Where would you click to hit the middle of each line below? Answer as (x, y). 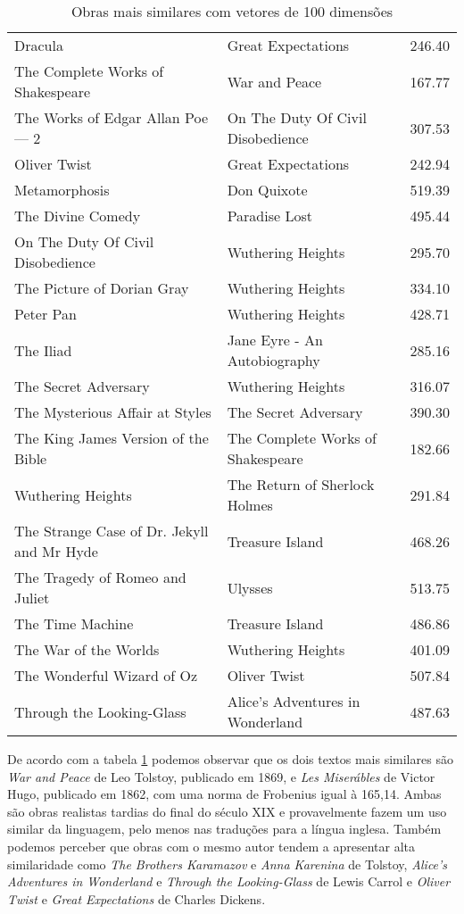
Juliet (32, 598)
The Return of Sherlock (301, 484)
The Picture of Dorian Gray (102, 288)
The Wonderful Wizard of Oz (106, 675)
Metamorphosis (62, 190)
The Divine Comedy (78, 216)
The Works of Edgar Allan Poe (112, 117)
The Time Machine (74, 623)
